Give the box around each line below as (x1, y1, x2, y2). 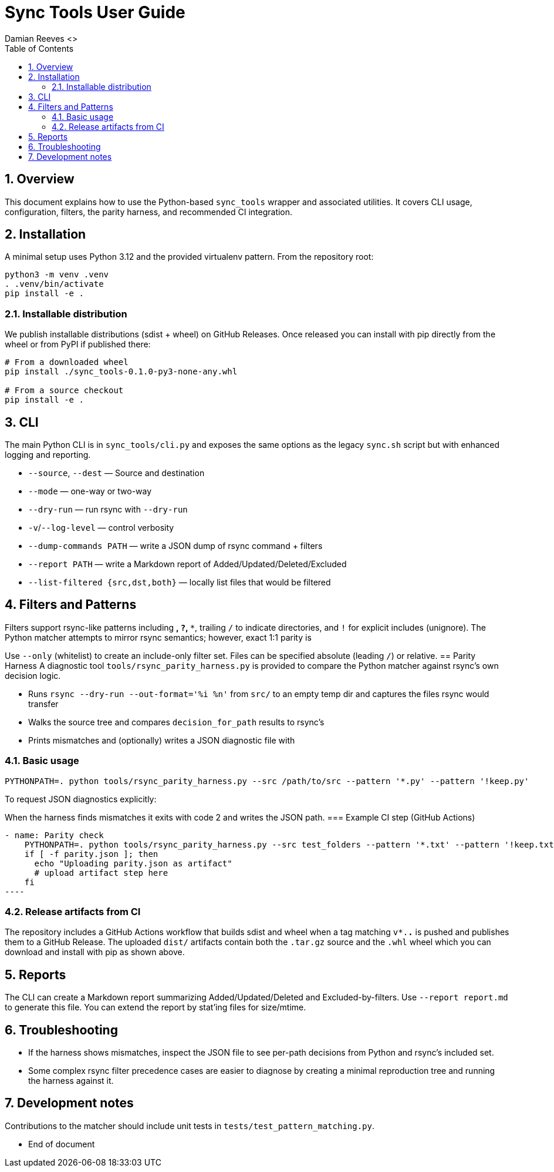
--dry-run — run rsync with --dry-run (28, 504, 188, 515)
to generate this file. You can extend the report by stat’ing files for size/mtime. (5, 1002, 306, 1013)
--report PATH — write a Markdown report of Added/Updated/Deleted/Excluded (28, 559, 347, 570)
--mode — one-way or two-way (28, 486, 152, 497)
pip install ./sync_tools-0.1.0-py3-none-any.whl (5, 367, 238, 377)
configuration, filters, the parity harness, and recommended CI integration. (5, 206, 293, 217)
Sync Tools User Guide (5, 2, 185, 22)
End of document (28, 1138, 95, 1149)
